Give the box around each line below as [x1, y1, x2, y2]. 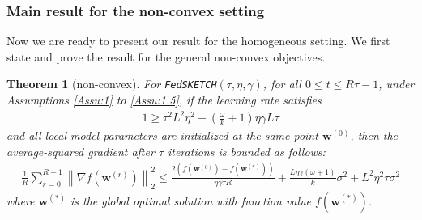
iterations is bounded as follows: [168, 142, 326, 159]
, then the [350, 127, 399, 144]
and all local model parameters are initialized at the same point [6, 127, 318, 144]
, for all [262, 75, 301, 92]
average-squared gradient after [6, 142, 155, 159]
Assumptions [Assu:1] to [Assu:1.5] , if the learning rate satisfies [6, 91, 322, 108]
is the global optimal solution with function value [70, 192, 312, 209]
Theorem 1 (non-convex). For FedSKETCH [6, 75, 217, 92]
